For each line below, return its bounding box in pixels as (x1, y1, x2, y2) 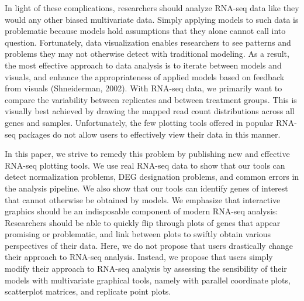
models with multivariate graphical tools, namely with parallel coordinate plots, (5, 273, 291, 286)
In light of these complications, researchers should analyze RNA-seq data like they (5, 2, 299, 13)
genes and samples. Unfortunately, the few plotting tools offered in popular (5, 116, 274, 128)
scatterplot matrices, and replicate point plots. (5, 285, 171, 297)
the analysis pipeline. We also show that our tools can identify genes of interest (5, 182, 288, 194)
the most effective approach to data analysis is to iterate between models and (5, 59, 282, 71)
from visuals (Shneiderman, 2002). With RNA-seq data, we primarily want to (5, 82, 282, 94)
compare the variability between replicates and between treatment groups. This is (5, 93, 297, 105)
